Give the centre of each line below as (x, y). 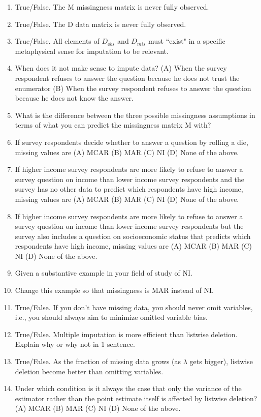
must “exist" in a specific (187, 41)
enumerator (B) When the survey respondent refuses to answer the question (133, 88)
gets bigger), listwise (221, 361)
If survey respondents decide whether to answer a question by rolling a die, (132, 142)
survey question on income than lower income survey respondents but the (129, 226)
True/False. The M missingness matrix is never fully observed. (112, 7)
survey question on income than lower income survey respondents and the (130, 179)
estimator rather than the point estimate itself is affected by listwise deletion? (136, 398)
